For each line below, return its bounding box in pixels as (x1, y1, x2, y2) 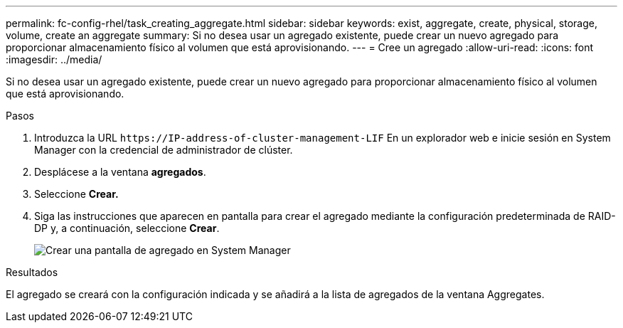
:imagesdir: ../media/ (6, 53, 102, 65)
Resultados (6, 266, 58, 278)
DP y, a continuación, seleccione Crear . (34, 222, 220, 234)
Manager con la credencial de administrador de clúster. (34, 144, 293, 156)
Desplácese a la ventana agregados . (34, 166, 206, 178)
